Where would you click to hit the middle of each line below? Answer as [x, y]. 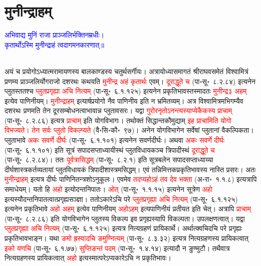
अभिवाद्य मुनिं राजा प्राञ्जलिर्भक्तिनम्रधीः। [54, 35]
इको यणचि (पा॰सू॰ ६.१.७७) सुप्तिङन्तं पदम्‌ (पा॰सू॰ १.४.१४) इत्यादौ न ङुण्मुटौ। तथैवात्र [117, 248]
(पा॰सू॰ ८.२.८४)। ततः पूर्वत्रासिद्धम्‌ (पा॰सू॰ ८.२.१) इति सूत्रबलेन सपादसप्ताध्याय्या [109, 160]
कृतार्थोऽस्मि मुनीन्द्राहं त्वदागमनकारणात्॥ [54, 44]
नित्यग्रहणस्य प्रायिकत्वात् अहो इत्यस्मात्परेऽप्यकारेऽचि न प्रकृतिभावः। [88, 258]
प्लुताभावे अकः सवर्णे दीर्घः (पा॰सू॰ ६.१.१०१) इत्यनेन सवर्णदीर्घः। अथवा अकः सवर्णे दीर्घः [115, 140]
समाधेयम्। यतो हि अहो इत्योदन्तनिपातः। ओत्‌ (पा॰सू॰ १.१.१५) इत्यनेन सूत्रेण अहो [108, 189]
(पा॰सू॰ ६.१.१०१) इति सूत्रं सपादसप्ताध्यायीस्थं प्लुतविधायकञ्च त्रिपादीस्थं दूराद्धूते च [110, 150]
